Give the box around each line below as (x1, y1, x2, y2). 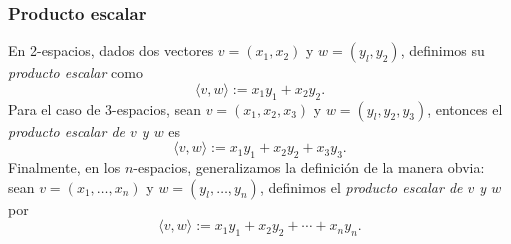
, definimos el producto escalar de (259, 176, 463, 197)
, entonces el (427, 98, 503, 119)
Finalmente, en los (8, 157, 121, 177)
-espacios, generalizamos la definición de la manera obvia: (133, 157, 485, 177)
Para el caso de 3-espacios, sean (8, 98, 201, 119)
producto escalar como (8, 62, 143, 83)
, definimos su (400, 40, 485, 61)
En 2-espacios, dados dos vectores (8, 40, 214, 61)
